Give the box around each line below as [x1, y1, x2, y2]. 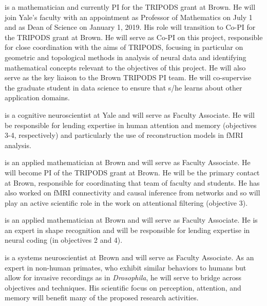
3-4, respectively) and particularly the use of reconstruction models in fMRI [5, 130, 243, 140]
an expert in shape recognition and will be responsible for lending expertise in [5, 224, 250, 235]
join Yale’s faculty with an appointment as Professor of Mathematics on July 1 [5, 11, 253, 22]
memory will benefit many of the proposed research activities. [5, 292, 199, 303]
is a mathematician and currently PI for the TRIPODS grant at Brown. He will [5, 2, 256, 12]
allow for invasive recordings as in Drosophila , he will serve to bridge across [5, 272, 241, 283]
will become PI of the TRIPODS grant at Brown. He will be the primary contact [5, 167, 260, 177]
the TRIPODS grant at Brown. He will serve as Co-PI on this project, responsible [5, 31, 263, 42]
